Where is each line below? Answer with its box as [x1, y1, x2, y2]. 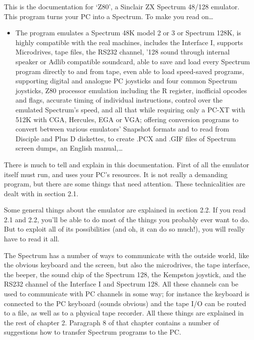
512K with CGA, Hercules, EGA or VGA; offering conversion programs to [15, 114, 239, 124]
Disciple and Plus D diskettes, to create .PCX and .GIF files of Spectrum [15, 133, 236, 143]
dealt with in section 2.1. [4, 188, 78, 198]
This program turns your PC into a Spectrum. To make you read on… [4, 11, 214, 21]
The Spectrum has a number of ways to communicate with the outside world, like [4, 250, 249, 260]
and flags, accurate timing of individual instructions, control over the [15, 95, 223, 105]
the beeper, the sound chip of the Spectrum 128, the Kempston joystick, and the [4, 269, 246, 279]
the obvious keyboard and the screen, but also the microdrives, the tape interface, [4, 260, 250, 270]
